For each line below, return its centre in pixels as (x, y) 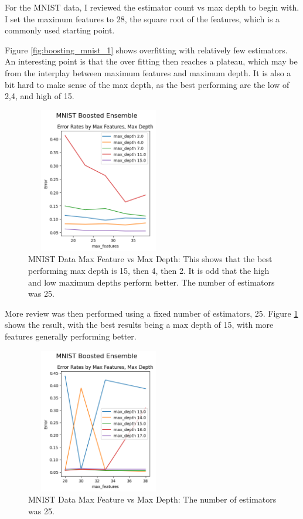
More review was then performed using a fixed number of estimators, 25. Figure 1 (151, 313)
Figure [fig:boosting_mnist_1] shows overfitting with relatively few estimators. (146, 50)
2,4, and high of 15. (40, 96)
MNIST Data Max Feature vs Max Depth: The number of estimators (152, 499)
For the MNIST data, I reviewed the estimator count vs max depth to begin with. (152, 7)
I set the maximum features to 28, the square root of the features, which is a (142, 18)
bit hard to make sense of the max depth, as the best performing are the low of (147, 84)
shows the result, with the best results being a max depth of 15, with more (139, 325)
